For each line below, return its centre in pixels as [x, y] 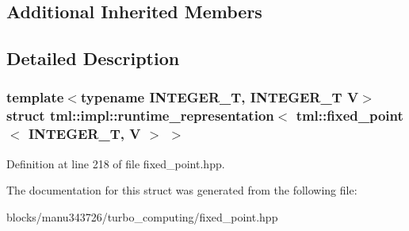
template [35, 97]
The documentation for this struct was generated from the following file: [182, 190]
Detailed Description [93, 58]
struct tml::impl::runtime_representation [140, 115]
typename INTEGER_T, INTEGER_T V [220, 97]
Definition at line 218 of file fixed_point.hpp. [116, 163]
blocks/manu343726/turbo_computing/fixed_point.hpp [142, 216]
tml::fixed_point [350, 115]
